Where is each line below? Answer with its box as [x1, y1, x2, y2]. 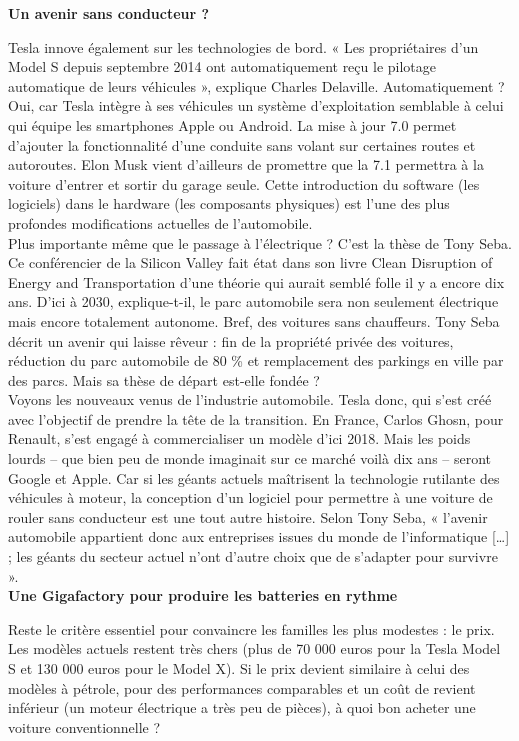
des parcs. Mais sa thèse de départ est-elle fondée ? [8, 369, 320, 390]
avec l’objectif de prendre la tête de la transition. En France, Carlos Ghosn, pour [8, 408, 504, 429]
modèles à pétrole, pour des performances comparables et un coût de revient [8, 677, 476, 698]
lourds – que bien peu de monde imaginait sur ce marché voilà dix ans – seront [8, 448, 492, 469]
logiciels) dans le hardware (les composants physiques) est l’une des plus [8, 193, 450, 214]
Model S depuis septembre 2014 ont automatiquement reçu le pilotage [8, 56, 436, 77]
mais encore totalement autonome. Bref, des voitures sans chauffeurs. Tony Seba [8, 310, 500, 331]
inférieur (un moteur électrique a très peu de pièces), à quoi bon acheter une [8, 697, 476, 718]
